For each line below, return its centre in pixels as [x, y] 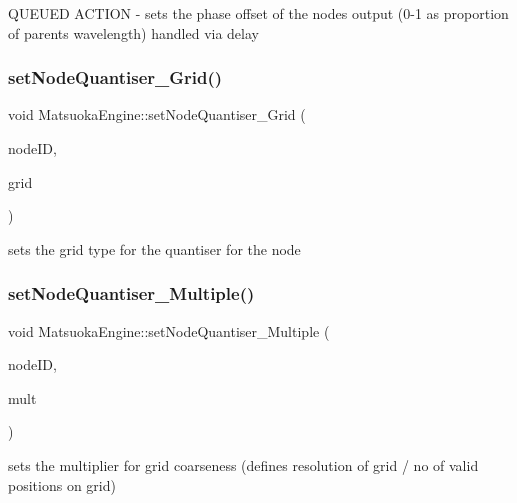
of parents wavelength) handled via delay [133, 32]
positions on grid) [62, 484]
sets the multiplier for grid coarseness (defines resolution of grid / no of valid [243, 464]
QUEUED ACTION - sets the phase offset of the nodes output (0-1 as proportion [258, 13]
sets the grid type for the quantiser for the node [154, 248]
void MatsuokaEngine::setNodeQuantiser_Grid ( [157, 114]
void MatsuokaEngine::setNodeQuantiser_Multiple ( [169, 330]
